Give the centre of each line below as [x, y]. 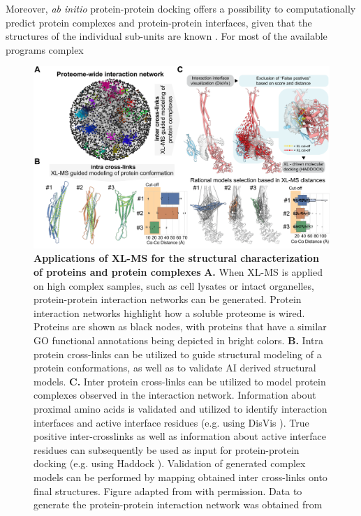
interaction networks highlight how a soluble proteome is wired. [169, 312]
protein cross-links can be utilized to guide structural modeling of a [178, 354]
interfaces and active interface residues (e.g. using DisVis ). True [171, 422]
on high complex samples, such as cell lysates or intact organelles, [174, 285]
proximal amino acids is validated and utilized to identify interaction [180, 408]
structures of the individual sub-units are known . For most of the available [167, 36]
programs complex [45, 49]
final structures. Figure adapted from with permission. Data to [168, 491]
